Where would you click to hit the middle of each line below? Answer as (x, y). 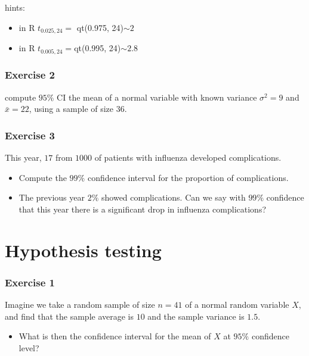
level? (29, 347)
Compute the (43, 177)
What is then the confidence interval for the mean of (115, 336)
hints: (15, 7)
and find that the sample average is (69, 316)
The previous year (52, 197)
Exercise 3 (30, 135)
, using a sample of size (71, 109)
